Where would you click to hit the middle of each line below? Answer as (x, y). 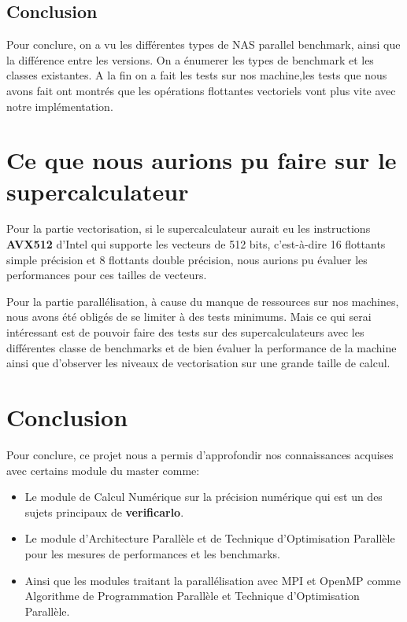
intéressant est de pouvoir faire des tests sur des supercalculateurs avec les (185, 332)
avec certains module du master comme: (103, 470)
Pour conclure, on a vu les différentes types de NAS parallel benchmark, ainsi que (203, 44)
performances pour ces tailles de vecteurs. (107, 275)
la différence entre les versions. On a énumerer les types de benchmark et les (190, 59)
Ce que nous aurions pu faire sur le (202, 160)
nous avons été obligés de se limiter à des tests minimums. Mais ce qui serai (189, 317)
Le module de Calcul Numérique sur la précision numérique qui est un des (203, 497)
